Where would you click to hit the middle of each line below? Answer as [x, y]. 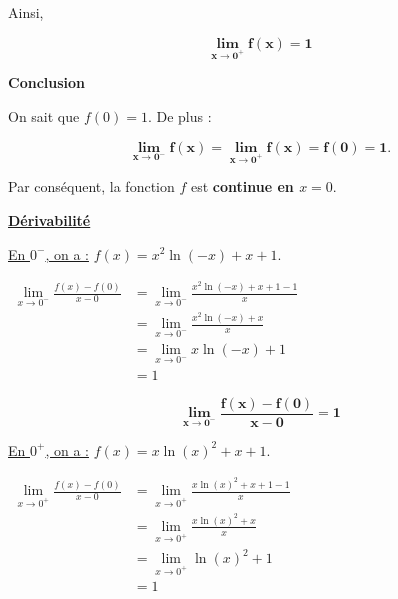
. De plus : [179, 115]
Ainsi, [26, 12]
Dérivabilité [49, 219]
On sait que [44, 115]
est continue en [242, 186]
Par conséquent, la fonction [91, 186]
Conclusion [47, 82]
